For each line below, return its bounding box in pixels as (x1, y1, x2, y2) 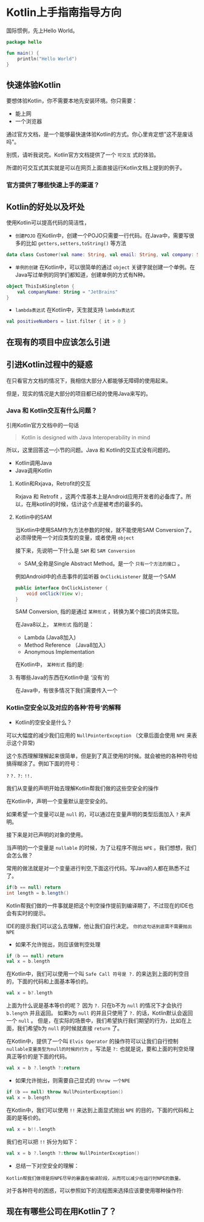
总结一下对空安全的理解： (15, 1162, 80, 1169)
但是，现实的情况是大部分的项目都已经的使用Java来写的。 (6, 389, 152, 397)
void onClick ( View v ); (26, 591, 84, 597)
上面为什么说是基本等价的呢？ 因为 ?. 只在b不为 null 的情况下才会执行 (6, 1002, 183, 1009)
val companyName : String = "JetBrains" (17, 289, 118, 295)
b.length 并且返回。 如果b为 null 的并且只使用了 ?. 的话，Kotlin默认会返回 (6, 1009, 193, 1017)
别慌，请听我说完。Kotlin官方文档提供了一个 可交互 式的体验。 (6, 151, 160, 158)
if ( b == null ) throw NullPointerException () (6, 1089, 123, 1095)
